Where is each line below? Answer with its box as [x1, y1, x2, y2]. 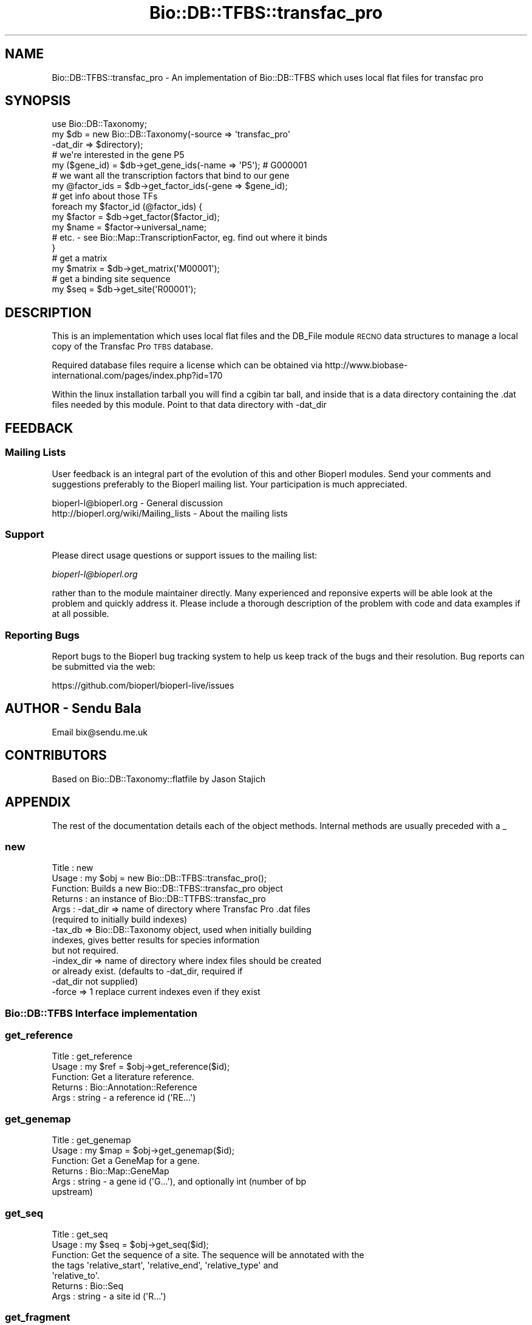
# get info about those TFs [52, 191, 158, 202]
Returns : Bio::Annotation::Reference [52, 1082, 197, 1093]
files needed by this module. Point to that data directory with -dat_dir [52, 399, 327, 410]
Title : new [52, 862, 94, 873]
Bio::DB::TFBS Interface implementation [5, 1007, 197, 1019]
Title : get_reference [52, 1051, 132, 1062]
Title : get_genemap [52, 1135, 131, 1146]
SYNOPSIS [5, 93, 71, 109]
